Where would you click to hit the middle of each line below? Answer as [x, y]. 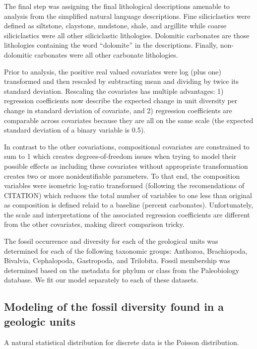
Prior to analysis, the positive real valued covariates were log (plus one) [113, 71]
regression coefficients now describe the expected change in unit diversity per [121, 101]
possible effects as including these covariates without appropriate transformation [126, 166]
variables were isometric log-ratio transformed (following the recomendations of [124, 185]
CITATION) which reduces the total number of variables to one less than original [128, 195]
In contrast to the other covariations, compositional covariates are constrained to [127, 146]
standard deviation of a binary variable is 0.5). [75, 130]
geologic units [40, 321]
